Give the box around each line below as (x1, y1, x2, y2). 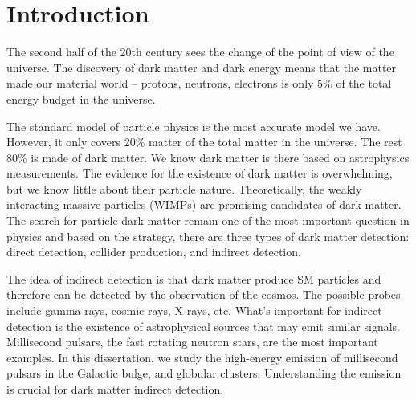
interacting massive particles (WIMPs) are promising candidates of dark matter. (6, 196, 402, 213)
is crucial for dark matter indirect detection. (6, 381, 224, 397)
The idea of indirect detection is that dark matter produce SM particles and (6, 270, 381, 287)
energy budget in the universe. (6, 90, 156, 107)
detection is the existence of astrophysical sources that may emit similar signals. (6, 317, 400, 334)
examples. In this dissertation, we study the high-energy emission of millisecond (6, 349, 398, 365)
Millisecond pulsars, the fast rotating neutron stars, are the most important (6, 333, 378, 350)
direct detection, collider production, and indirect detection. (6, 243, 301, 260)
